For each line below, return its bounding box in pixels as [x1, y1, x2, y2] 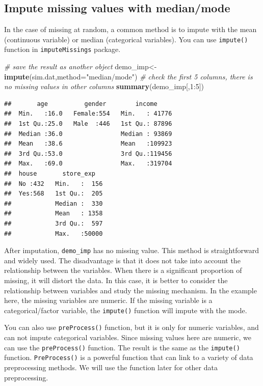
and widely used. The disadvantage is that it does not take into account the [4, 255, 241, 265]
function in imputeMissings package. [4, 44, 121, 54]
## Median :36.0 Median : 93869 [4, 130, 172, 137]
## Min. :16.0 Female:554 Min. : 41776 [4, 110, 172, 118]
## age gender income [4, 100, 157, 107]
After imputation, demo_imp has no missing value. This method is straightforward [4, 245, 259, 256]
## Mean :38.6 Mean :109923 [4, 140, 172, 148]
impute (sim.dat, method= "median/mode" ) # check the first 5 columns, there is [4, 71, 253, 81]
